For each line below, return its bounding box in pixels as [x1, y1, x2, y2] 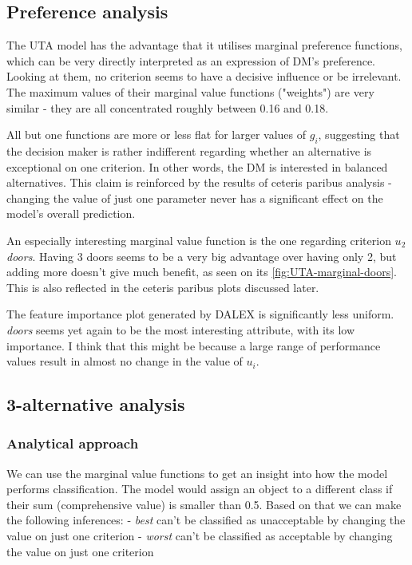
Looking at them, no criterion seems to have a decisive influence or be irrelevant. [6, 68, 402, 85]
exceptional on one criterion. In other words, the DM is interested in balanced [6, 158, 388, 175]
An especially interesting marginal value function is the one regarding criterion [6, 231, 391, 248]
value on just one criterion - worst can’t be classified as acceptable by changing [6, 527, 393, 544]
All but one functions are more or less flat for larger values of [6, 126, 307, 143]
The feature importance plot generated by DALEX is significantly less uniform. [6, 306, 394, 322]
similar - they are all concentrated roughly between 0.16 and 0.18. [6, 99, 329, 116]
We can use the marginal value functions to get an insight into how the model [6, 464, 388, 481]
